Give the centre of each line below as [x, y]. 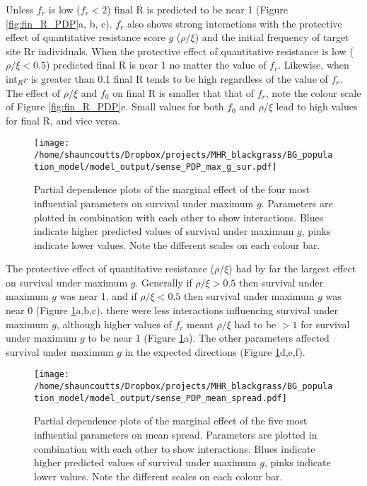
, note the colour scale [313, 92]
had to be [255, 324]
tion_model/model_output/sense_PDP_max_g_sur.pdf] [156, 167]
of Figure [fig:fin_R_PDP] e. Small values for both [115, 106]
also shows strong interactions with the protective [234, 23]
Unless [20, 9]
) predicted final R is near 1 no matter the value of [156, 65]
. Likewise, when [314, 65]
